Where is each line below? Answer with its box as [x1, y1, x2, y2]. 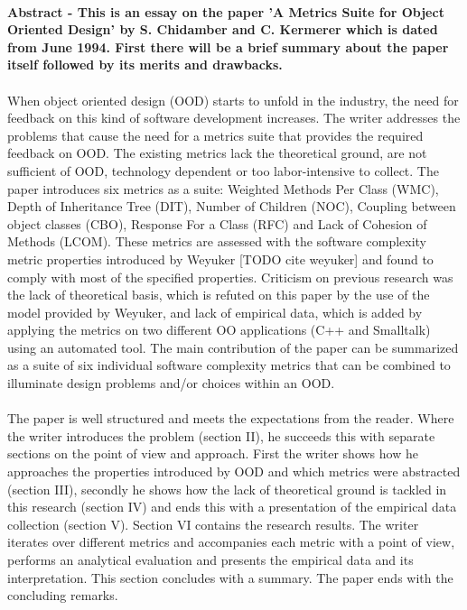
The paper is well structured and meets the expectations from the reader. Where [7, 409, 454, 428]
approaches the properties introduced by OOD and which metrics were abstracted [7, 462, 461, 481]
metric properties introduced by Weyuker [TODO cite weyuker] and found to [7, 249, 434, 268]
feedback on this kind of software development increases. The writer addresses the [7, 108, 461, 127]
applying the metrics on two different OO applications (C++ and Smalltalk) [7, 320, 431, 339]
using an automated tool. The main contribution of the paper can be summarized [7, 337, 459, 356]
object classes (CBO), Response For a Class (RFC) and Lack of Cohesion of [7, 214, 427, 233]
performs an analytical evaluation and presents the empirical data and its [7, 550, 414, 568]
